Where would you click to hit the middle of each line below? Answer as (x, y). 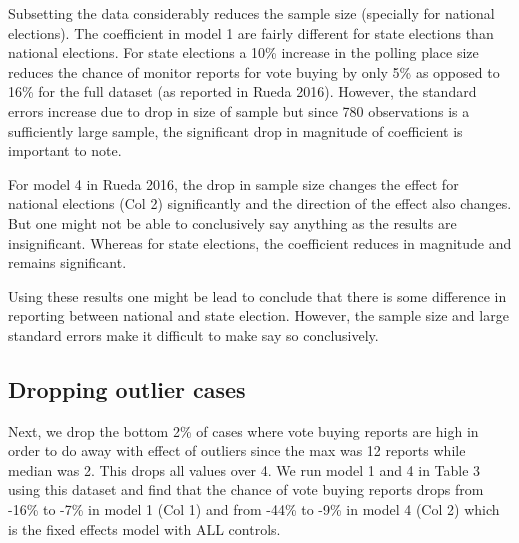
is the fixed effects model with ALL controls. (144, 528)
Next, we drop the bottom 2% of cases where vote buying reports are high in (243, 430)
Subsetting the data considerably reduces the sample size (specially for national (251, 13)
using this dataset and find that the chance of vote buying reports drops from (246, 489)
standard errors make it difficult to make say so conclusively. (193, 334)
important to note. (65, 150)
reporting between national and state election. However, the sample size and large (258, 315)
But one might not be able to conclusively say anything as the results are (232, 222)
